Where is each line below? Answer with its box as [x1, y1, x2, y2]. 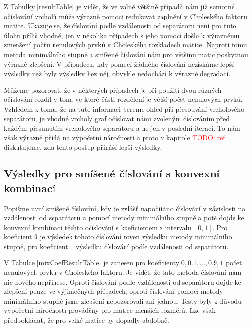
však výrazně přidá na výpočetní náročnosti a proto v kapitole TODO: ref [4, 132, 225, 142]
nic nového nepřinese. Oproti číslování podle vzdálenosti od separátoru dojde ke [4, 276, 241, 287]
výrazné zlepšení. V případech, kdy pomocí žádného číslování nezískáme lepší [4, 58, 234, 69]
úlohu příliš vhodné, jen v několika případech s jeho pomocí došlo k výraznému [4, 30, 240, 40]
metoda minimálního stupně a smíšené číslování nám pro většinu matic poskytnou [4, 49, 248, 59]
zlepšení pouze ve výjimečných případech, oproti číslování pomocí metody [4, 286, 223, 296]
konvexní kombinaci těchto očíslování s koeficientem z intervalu [4, 222, 192, 232]
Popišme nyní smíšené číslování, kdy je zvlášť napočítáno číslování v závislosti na [4, 203, 246, 213]
